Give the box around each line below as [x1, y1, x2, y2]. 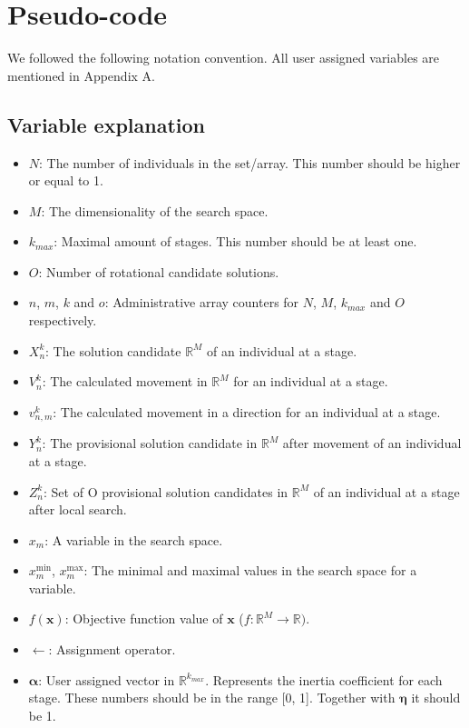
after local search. [28, 500, 127, 519]
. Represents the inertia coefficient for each [205, 670, 443, 689]
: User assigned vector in [38, 670, 175, 689]
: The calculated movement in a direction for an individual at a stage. [53, 402, 441, 421]
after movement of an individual [282, 434, 462, 453]
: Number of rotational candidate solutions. [38, 262, 279, 281]
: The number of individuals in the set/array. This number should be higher [39, 153, 461, 172]
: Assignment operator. [48, 640, 176, 659]
